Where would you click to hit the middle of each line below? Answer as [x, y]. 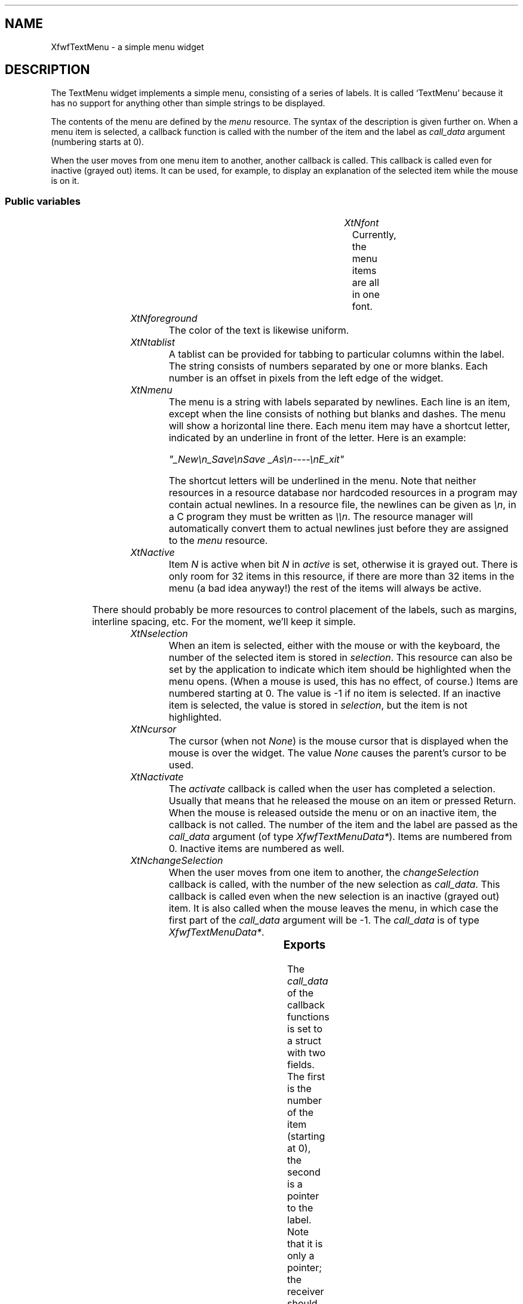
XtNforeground [164, 319]
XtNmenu [151, 390]
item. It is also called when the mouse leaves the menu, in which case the [333, 908]
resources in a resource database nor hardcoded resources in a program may [343, 493]
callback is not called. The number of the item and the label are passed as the [343, 825]
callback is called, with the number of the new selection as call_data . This [334, 885]
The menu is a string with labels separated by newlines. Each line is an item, [339, 402]
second [304, 1172]
